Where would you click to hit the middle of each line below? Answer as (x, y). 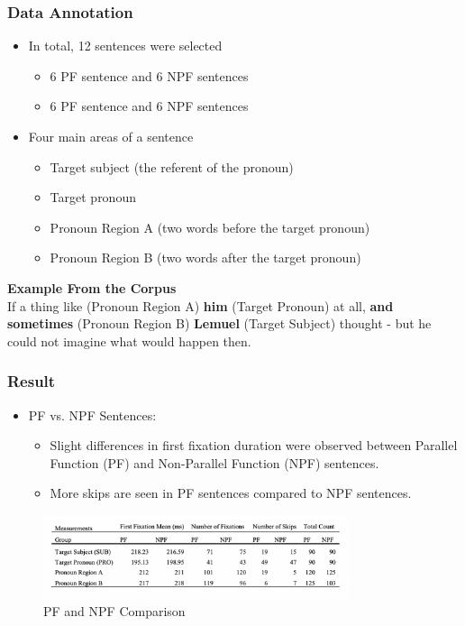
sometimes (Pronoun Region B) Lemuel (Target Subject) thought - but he (219, 323)
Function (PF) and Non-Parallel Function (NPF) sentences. (214, 462)
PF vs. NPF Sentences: (92, 414)
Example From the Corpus (92, 287)
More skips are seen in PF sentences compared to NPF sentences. (231, 493)
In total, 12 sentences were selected (125, 46)
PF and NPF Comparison (114, 610)
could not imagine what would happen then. (129, 341)
